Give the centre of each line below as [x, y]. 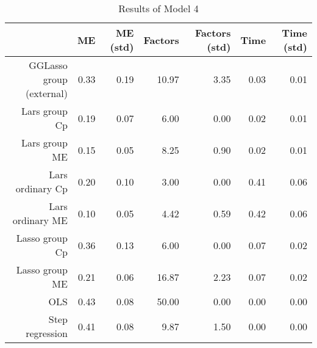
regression [47, 333]
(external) [46, 93]
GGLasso [48, 65]
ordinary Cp [41, 188]
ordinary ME [40, 220]
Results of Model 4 [158, 8]
